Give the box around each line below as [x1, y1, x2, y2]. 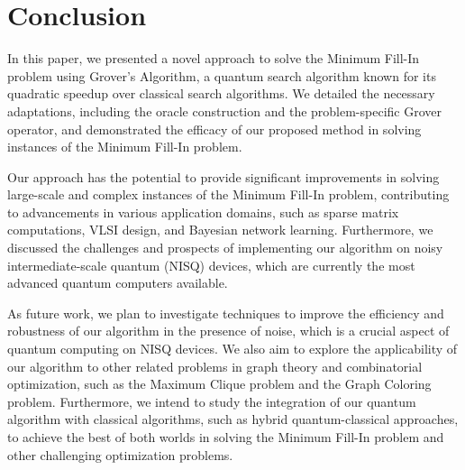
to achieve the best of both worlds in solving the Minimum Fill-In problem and [7, 428, 444, 446]
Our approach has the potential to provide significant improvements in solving [7, 167, 440, 186]
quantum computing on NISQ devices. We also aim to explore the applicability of [7, 339, 458, 358]
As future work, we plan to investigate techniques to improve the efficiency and [7, 303, 444, 322]
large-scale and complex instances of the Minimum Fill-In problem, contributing [7, 185, 450, 204]
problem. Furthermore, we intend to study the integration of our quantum [7, 392, 416, 410]
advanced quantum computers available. [7, 273, 228, 292]
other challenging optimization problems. [7, 445, 233, 464]
